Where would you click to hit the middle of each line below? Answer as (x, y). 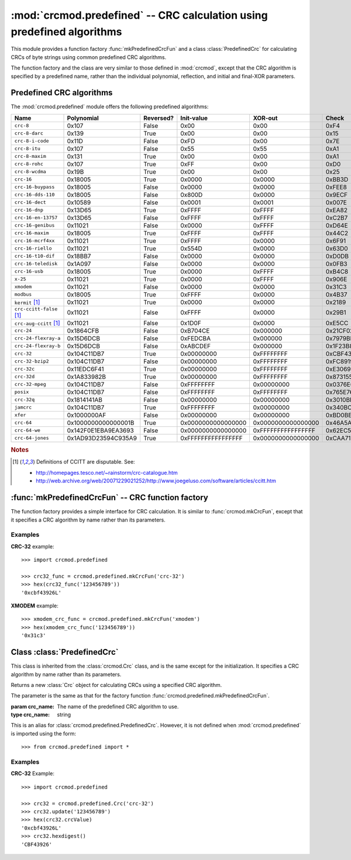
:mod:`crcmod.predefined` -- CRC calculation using (140, 15)
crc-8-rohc (29, 164)
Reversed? (159, 118)
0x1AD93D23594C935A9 (102, 438)
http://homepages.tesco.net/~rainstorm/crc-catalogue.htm (107, 472)
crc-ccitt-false (36, 309)
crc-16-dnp (29, 210)
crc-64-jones (32, 438)
